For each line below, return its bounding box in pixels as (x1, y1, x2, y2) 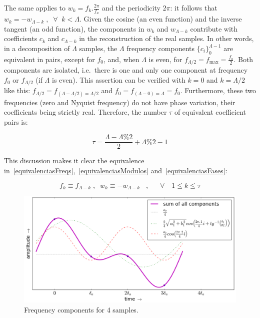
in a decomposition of (4, 43, 70, 54)
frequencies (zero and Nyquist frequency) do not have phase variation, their (4, 97, 235, 107)
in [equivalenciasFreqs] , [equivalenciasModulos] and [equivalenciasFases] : (4, 165, 227, 175)
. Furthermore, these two (180, 85, 256, 96)
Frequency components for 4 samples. (24, 304, 138, 314)
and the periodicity (102, 3, 160, 13)
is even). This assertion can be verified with (51, 74, 185, 85)
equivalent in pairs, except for (4, 54, 95, 64)
